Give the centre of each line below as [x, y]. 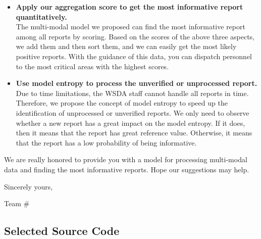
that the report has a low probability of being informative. [106, 142]
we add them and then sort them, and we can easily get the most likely [126, 46]
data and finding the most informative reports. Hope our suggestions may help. [127, 169]
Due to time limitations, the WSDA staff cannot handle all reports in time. [132, 93]
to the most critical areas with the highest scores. [92, 66]
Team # [17, 203]
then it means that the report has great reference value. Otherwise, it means [134, 133]
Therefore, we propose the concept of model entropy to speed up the [122, 103]
